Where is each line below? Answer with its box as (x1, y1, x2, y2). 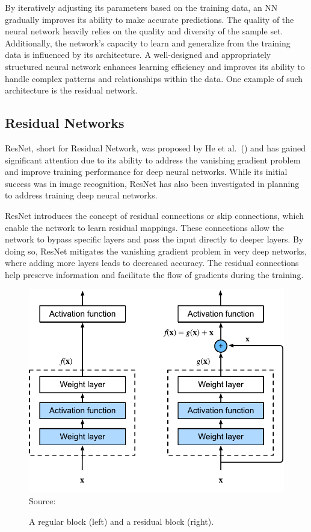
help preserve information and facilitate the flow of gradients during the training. (5, 268, 304, 280)
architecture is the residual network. (5, 84, 138, 97)
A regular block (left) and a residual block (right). (29, 515, 214, 527)
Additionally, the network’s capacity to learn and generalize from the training (5, 36, 291, 49)
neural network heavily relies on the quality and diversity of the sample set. (5, 25, 283, 37)
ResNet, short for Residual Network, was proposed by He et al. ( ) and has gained (5, 141, 306, 154)
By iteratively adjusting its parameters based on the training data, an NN (5, 1, 278, 13)
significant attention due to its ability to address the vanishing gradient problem (5, 153, 301, 166)
